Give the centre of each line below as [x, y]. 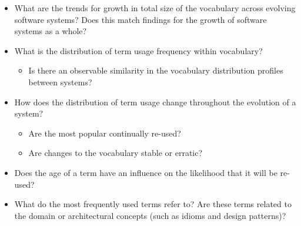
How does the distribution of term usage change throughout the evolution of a [155, 102]
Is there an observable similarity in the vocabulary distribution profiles [156, 70]
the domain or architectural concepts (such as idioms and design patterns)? [150, 215]
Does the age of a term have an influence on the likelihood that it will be [146, 172]
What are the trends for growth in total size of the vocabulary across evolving [155, 8]
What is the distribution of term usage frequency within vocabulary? [138, 50]
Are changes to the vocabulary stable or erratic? [116, 153]
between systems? [60, 82]
